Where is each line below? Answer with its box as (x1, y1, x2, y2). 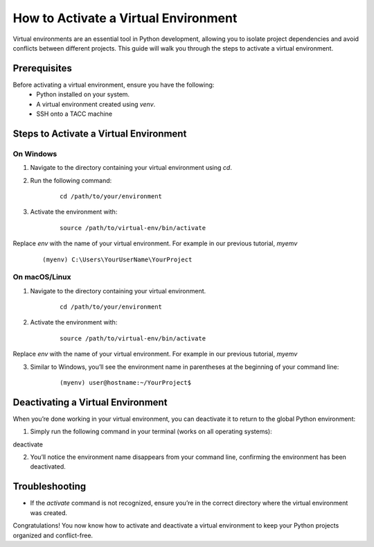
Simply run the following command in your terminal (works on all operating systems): (30, 427, 273, 436)
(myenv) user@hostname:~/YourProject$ (60, 379, 192, 386)
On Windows (12, 149, 57, 159)
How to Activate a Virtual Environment (12, 10, 238, 26)
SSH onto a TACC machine (36, 110, 113, 118)
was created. (30, 508, 68, 516)
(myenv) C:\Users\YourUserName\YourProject (42, 255, 193, 263)
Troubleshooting (12, 480, 87, 492)
